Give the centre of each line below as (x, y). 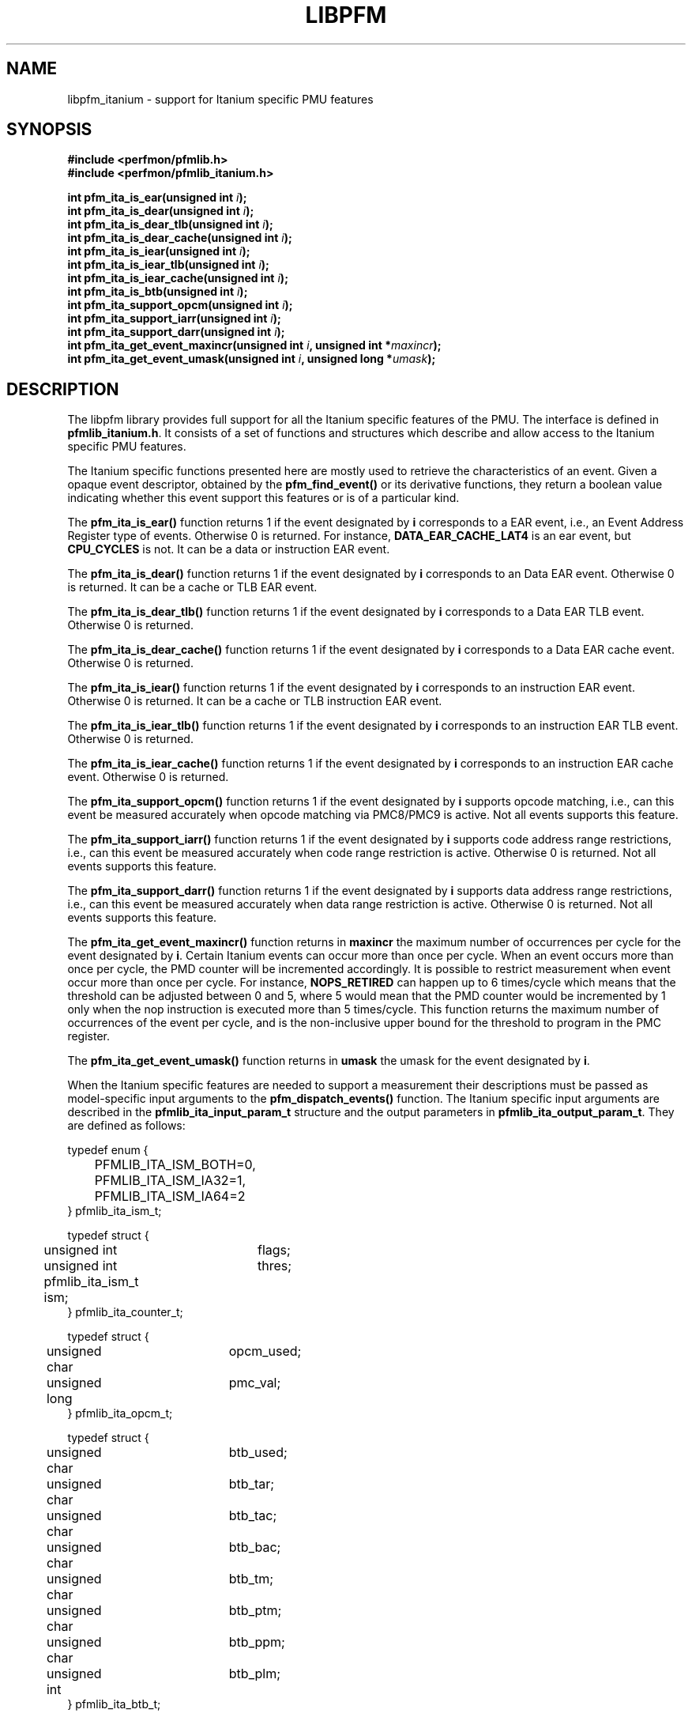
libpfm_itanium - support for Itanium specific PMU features (220, 99)
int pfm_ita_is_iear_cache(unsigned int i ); (178, 278)
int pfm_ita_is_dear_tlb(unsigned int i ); (170, 225)
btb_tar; (252, 1484)
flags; (274, 1250)
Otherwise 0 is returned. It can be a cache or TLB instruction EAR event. (255, 701)
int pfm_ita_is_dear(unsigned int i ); (161, 211)
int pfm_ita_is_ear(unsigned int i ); (157, 198)
